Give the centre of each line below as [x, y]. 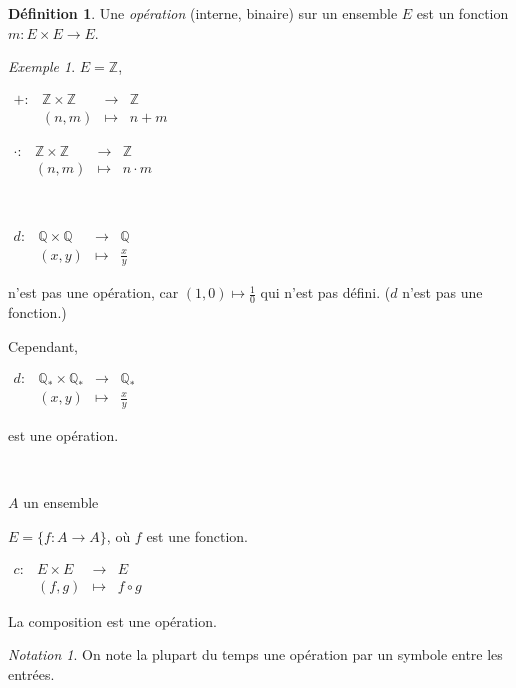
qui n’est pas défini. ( [325, 292]
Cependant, [43, 345]
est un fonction [462, 13]
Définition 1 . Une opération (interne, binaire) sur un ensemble [203, 13]
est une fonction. [197, 536]
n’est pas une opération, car [93, 292]
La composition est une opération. [112, 620]
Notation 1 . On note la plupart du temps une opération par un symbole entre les [255, 654]
